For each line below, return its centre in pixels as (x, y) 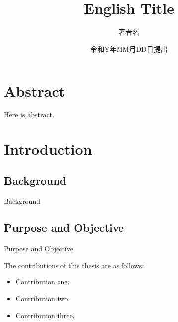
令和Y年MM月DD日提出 (129, 48)
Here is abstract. (29, 115)
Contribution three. (45, 315)
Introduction (48, 149)
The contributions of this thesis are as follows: (74, 265)
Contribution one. (43, 282)
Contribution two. (43, 298)
